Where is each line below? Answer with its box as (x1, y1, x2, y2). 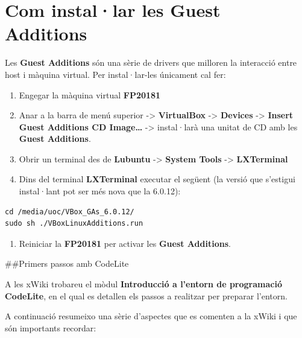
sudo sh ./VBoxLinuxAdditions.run (5, 219, 143, 228)
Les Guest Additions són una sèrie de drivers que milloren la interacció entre (5, 56, 297, 69)
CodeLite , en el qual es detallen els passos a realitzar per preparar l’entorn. (5, 289, 288, 302)
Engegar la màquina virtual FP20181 (19, 88, 161, 101)
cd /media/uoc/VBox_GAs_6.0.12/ (5, 207, 134, 216)
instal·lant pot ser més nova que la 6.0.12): (19, 185, 181, 197)
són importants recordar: (5, 321, 96, 334)
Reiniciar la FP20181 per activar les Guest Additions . (19, 237, 231, 249)
